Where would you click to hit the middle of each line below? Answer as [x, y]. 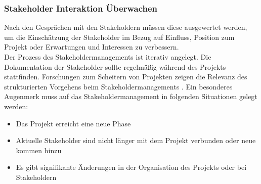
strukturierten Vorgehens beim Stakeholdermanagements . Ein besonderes [118, 86]
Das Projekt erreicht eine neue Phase [73, 123]
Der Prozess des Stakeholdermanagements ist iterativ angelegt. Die [108, 57]
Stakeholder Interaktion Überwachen [81, 8]
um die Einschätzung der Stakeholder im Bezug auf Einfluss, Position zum [119, 37]
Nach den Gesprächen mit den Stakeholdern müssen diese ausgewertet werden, [126, 27]
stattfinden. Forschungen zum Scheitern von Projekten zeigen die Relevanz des [126, 77]
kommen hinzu [39, 150]
